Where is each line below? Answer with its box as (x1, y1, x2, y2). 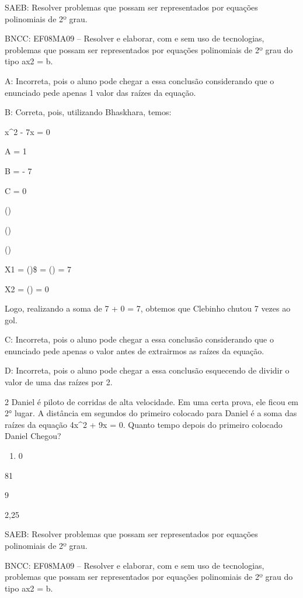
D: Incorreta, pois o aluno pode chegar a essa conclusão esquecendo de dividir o (5, 364, 290, 376)
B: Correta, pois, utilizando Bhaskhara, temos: (5, 106, 172, 118)
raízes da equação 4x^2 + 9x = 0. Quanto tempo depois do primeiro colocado (5, 418, 283, 430)
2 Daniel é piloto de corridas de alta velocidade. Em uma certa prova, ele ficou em (5, 395, 299, 407)
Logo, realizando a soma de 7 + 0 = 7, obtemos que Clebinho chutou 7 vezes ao (5, 302, 291, 314)
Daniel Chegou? (5, 430, 61, 442)
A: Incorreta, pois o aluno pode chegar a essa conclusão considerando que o (5, 74, 274, 87)
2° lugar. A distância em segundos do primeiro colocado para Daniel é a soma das (5, 407, 297, 419)
